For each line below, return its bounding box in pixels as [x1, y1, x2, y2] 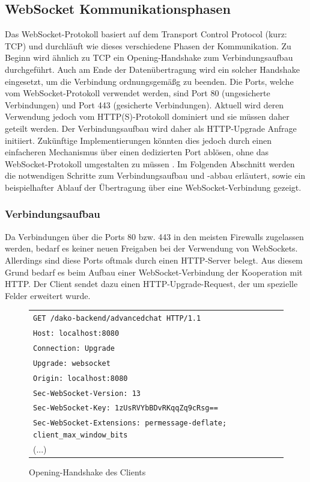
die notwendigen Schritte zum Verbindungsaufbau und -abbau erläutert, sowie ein [5, 169, 306, 182]
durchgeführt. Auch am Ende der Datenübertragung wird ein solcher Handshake [5, 63, 300, 75]
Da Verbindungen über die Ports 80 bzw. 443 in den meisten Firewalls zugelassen [5, 230, 304, 243]
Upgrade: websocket [33, 359, 111, 368]
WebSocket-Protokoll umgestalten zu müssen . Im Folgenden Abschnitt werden [5, 157, 295, 170]
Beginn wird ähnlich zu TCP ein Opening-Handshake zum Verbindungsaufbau [5, 51, 293, 64]
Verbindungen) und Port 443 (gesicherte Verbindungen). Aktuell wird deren [5, 98, 284, 111]
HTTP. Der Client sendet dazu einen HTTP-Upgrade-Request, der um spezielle [5, 277, 298, 290]
